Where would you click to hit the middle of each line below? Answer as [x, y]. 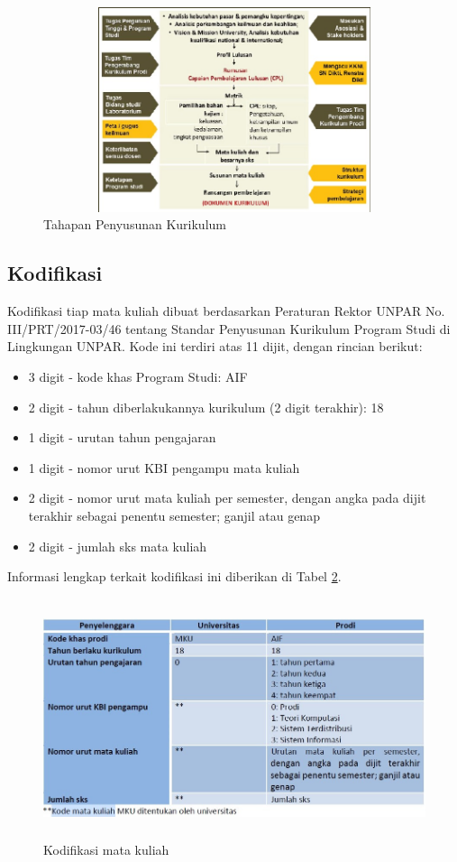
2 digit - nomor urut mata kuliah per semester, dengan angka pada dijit [227, 498]
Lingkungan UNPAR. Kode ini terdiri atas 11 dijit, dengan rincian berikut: [215, 346]
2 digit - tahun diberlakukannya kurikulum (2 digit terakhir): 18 [206, 407]
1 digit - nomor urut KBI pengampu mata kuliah [164, 467]
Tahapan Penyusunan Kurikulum [135, 224]
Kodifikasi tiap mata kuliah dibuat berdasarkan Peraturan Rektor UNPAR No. [226, 311]
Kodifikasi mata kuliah [106, 849]
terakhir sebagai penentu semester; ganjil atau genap [174, 515]
